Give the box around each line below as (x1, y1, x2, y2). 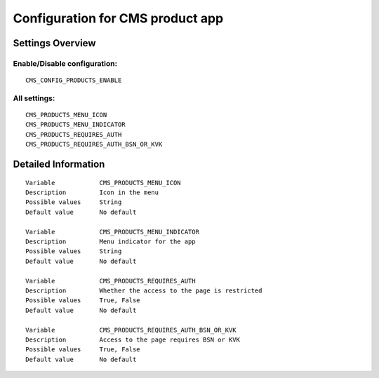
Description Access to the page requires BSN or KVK (25, 335, 240, 344)
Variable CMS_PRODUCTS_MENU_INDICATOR (25, 228, 200, 236)
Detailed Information (13, 158, 105, 170)
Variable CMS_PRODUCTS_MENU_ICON (25, 179, 182, 187)
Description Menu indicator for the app (25, 238, 196, 245)
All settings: (13, 93, 55, 103)
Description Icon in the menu (25, 189, 159, 196)
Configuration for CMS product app (13, 11, 224, 26)
